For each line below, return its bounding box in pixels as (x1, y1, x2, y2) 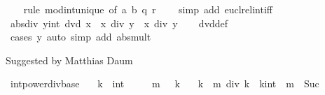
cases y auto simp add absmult (10, 29, 151, 44)
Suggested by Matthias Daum (6, 52, 133, 67)
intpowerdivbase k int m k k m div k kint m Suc (10, 76, 319, 91)
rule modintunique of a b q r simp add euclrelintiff (23, 2, 272, 16)
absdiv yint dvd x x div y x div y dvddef (10, 15, 228, 30)
